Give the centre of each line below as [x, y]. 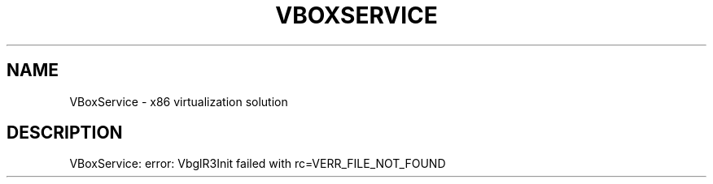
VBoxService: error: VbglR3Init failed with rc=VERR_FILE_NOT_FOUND [258, 164]
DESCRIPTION [65, 133]
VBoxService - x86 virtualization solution [179, 101]
